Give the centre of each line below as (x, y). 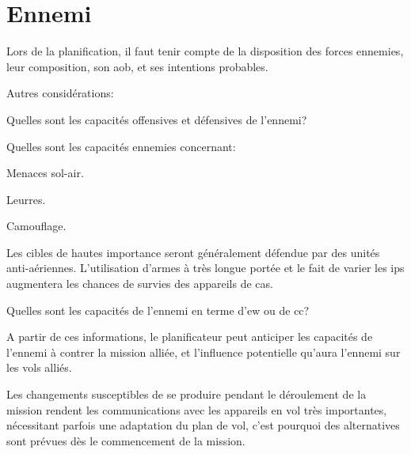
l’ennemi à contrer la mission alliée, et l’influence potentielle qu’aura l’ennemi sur (204, 352)
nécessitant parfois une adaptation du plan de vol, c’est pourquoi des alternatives (203, 425)
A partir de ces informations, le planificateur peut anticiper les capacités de (190, 337)
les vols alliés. (39, 367)
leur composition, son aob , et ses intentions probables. (137, 66)
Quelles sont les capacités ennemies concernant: (121, 146)
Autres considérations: (60, 93)
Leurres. (26, 199)
